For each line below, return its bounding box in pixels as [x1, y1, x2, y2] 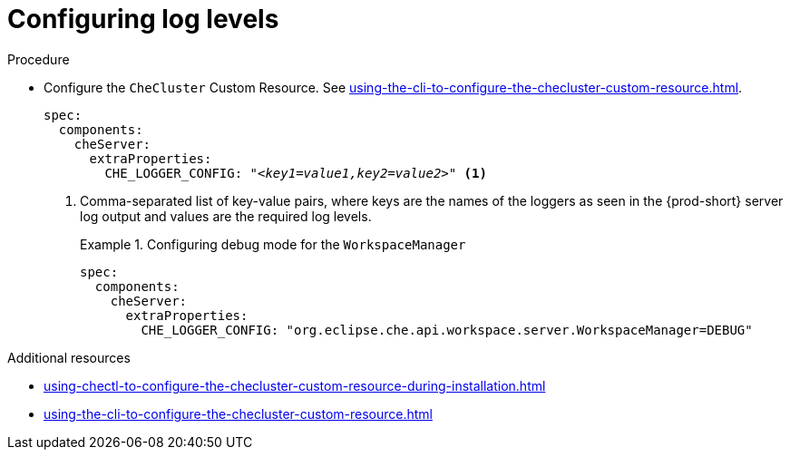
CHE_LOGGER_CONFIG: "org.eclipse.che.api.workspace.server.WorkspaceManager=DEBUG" [141, 322, 753, 337]
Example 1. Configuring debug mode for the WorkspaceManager [80, 236, 466, 252]
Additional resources [7, 349, 131, 365]
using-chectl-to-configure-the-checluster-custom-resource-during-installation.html [44, 377, 546, 394]
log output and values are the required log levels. [80, 208, 372, 224]
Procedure [7, 51, 70, 67]
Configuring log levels [7, 4, 279, 34]
